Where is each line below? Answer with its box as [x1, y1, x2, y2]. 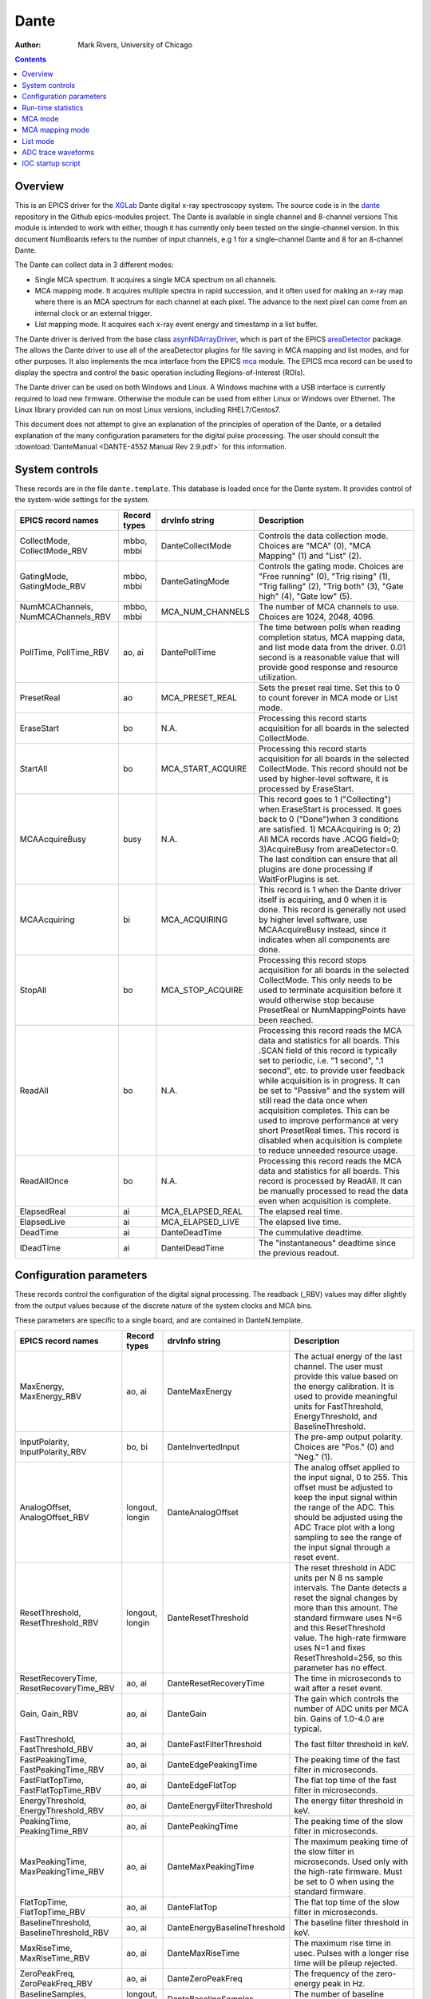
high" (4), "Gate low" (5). [258, 590, 353, 601]
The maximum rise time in [294, 1937, 391, 1949]
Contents [14, 54, 47, 64]
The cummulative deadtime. [258, 1227, 364, 1238]
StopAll [19, 984, 47, 996]
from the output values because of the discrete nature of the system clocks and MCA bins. [14, 1300, 313, 1311]
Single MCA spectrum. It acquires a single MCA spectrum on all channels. [34, 274, 277, 284]
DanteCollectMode [160, 540, 231, 551]
